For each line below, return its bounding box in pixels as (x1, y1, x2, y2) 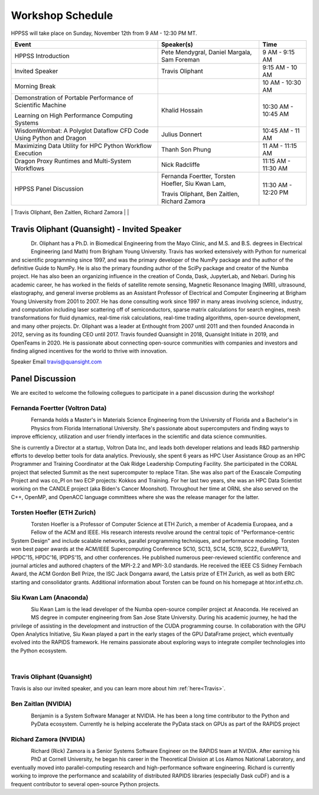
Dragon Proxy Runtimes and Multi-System (14, 157, 132, 165)
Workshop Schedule (11, 9, 113, 22)
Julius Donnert (161, 130, 202, 139)
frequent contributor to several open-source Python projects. (11, 780, 160, 787)
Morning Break (14, 82, 56, 90)
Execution (14, 149, 43, 157)
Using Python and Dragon (14, 134, 87, 142)
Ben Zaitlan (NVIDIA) (11, 700, 72, 708)
